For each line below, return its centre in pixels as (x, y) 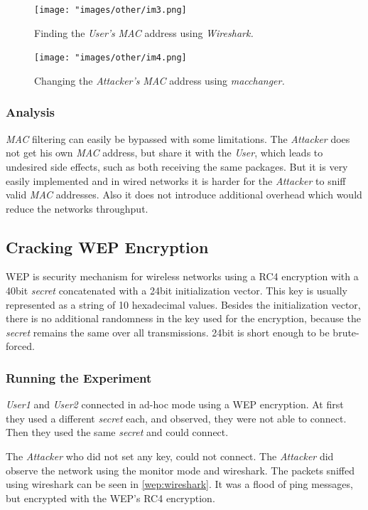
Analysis (31, 112)
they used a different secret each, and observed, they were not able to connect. (176, 418)
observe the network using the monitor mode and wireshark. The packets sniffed (180, 470)
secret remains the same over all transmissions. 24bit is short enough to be (168, 332)
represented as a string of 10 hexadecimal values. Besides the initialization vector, (183, 304)
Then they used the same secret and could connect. (117, 432)
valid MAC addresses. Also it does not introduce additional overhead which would (184, 195)
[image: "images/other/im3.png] (110, 10)
